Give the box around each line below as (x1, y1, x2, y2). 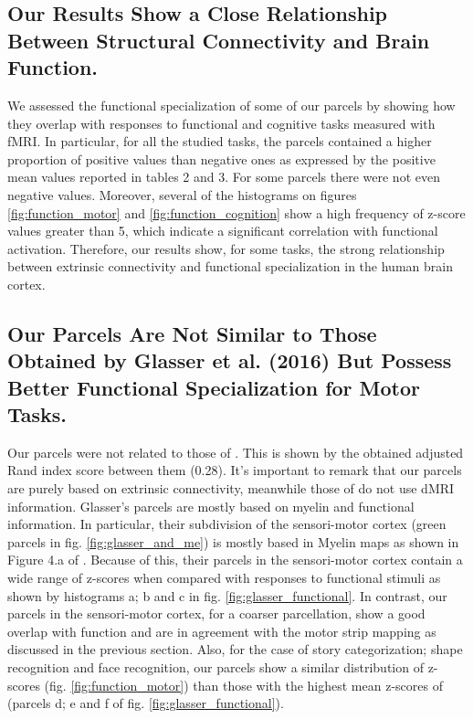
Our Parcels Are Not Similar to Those (7, 319, 377, 347)
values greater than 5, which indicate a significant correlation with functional (7, 221, 438, 240)
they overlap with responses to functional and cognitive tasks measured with (7, 113, 436, 132)
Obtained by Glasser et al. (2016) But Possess (7, 346, 452, 375)
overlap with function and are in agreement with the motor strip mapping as (7, 621, 436, 640)
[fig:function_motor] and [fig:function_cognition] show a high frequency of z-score (7, 203, 466, 222)
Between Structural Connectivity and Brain (7, 26, 430, 54)
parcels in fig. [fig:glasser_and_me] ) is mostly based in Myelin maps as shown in (7, 532, 459, 551)
